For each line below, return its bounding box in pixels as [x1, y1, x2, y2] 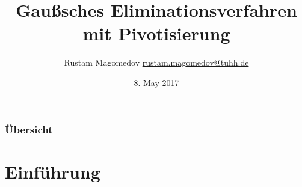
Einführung [5, 159, 100, 183]
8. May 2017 [134, 76, 179, 88]
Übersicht [5, 121, 53, 136]
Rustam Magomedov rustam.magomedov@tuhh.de [64, 56, 249, 69]
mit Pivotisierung [82, 21, 230, 46]
